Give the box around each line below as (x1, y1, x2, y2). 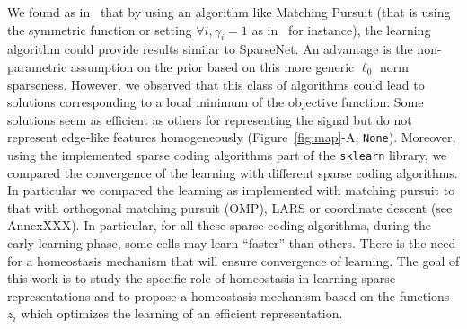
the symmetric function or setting (7, 20, 192, 39)
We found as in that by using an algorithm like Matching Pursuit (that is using (7, 3, 451, 21)
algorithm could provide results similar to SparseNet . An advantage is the (7, 40, 413, 58)
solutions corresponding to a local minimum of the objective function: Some (7, 93, 424, 111)
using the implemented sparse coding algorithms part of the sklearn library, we (7, 146, 447, 164)
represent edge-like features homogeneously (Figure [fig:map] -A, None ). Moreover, (7, 128, 456, 147)
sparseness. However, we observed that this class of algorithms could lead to (7, 75, 425, 93)
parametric (7, 57, 67, 76)
